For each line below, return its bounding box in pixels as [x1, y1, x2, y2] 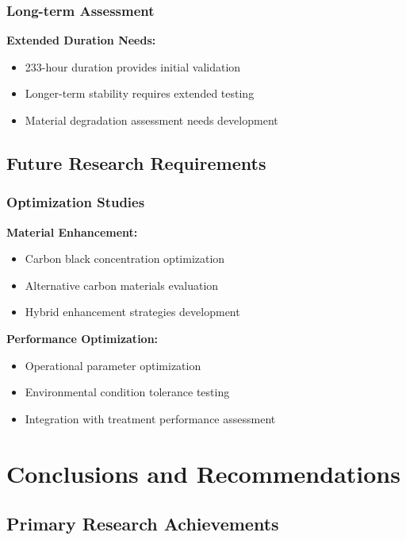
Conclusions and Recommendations [6, 457, 400, 489]
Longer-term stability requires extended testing [25, 85, 255, 102]
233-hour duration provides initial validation [25, 58, 241, 75]
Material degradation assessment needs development [25, 112, 278, 128]
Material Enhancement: [6, 223, 138, 240]
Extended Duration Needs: [6, 32, 156, 48]
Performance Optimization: [6, 330, 159, 346]
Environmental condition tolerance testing [25, 384, 230, 400]
